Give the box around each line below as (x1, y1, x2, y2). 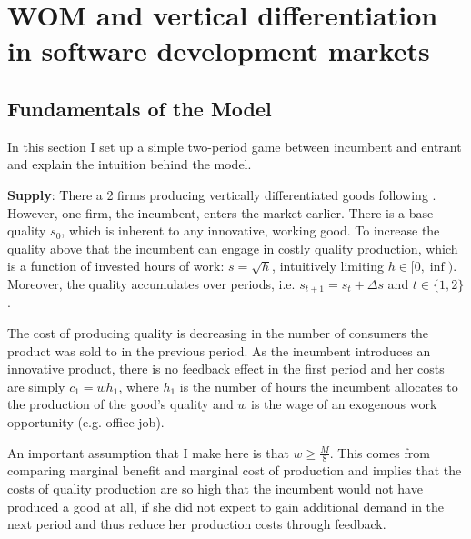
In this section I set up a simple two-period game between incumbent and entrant (7, 136, 462, 155)
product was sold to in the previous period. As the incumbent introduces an (7, 341, 431, 360)
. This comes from (329, 443, 430, 462)
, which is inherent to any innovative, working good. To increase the (61, 221, 440, 240)
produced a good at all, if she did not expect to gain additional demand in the (7, 496, 445, 515)
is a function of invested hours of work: (7, 256, 225, 275)
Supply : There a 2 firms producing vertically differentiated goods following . (7, 185, 436, 204)
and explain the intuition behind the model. (7, 155, 252, 174)
